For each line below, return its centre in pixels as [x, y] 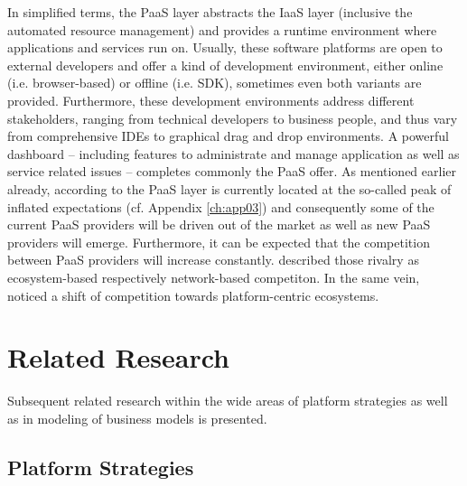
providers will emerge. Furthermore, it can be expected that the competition [219, 242]
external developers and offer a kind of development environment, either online [225, 65]
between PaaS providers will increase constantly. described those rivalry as [213, 260]
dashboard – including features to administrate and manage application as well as [233, 153]
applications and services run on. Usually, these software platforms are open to [225, 47]
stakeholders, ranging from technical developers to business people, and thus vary [233, 118]
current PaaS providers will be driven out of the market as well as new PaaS [219, 224]
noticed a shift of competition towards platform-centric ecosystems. [193, 295]
